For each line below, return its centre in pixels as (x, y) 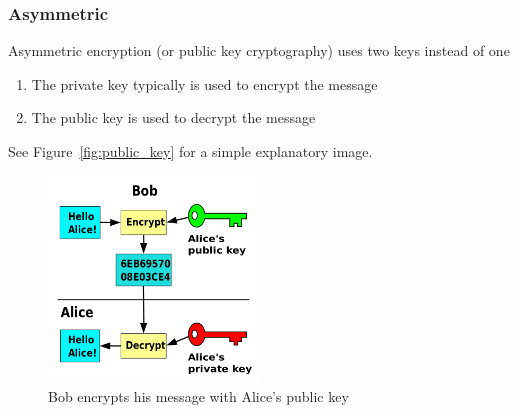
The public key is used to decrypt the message (173, 117)
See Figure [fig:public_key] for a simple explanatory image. (190, 151)
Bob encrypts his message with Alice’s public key (198, 396)
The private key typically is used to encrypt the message (204, 83)
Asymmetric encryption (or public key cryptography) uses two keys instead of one (259, 50)
